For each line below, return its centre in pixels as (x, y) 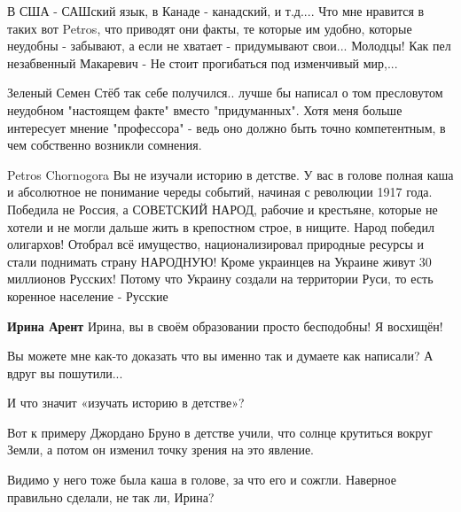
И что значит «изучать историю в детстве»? (126, 403)
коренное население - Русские (88, 295)
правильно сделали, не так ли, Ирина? (111, 496)
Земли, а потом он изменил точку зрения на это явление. (161, 450)
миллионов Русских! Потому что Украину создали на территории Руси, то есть (220, 279)
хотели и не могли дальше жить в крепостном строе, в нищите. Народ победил (221, 226)
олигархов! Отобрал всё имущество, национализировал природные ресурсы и (216, 244)
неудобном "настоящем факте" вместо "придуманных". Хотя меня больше (205, 109)
